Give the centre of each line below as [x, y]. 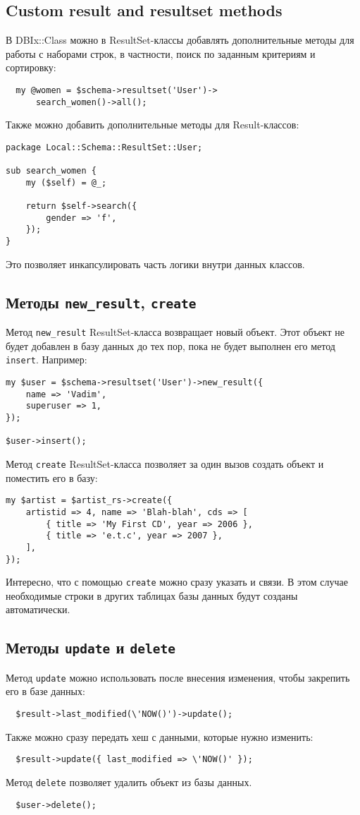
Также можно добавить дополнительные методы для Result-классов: [153, 125]
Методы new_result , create [101, 302]
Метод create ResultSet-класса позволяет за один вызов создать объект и [165, 464]
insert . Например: [46, 360]
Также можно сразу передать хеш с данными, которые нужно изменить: [160, 736]
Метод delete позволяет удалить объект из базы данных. [129, 781]
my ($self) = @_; [66, 182]
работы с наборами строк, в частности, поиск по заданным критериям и [161, 53]
